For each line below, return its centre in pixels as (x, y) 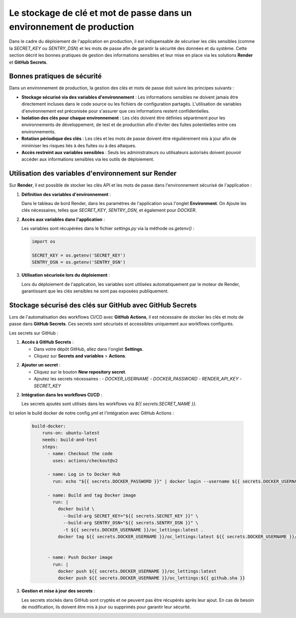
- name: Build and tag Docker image (92, 495)
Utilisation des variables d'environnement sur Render (93, 174)
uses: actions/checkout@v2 (85, 460)
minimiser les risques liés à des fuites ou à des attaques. (79, 145)
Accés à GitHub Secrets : (48, 342)
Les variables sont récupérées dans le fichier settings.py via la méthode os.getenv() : (108, 228)
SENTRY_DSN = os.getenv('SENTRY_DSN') (79, 262)
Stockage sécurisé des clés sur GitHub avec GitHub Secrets (103, 305)
